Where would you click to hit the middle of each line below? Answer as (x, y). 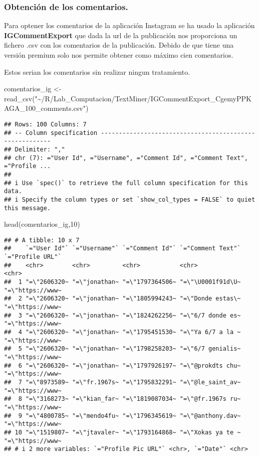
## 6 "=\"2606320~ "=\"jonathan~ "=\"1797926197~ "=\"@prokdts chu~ (122, 365)
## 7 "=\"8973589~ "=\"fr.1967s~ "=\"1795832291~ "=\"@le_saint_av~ (122, 382)
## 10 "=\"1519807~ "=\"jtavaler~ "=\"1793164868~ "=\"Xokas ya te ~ (122, 432)
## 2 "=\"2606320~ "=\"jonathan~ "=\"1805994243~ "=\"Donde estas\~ (122, 299)
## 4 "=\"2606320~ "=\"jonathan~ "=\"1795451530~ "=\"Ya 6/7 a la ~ (122, 332)
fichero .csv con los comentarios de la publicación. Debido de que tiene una (119, 45)
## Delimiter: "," (35, 149)
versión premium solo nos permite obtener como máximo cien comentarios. (119, 55)
